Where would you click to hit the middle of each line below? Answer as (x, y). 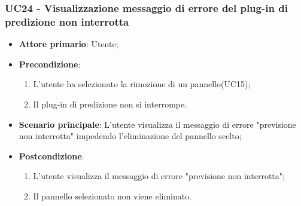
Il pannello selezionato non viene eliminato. (113, 196)
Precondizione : (50, 64)
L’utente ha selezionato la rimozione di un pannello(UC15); (142, 84)
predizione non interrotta (67, 21)
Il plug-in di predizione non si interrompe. (110, 104)
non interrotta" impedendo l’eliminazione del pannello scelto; (130, 136)
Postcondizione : (51, 156)
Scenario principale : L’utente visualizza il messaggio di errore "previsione (157, 124)
